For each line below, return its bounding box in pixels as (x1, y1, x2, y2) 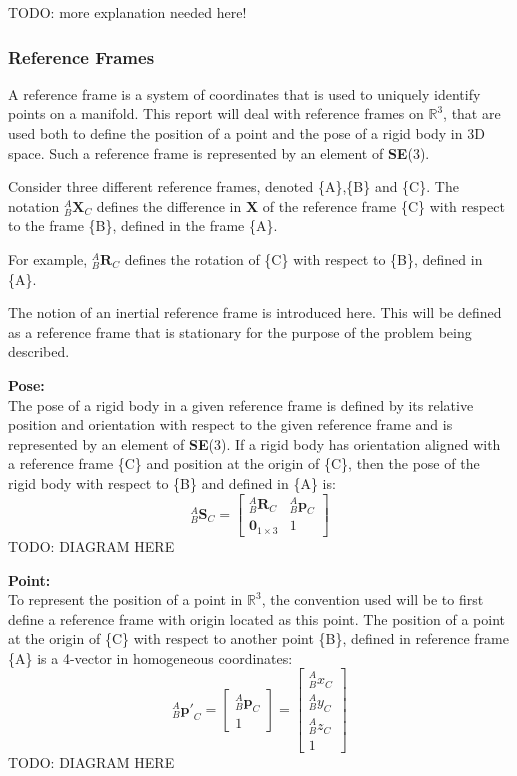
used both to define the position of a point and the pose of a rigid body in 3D (8, 123, 485, 143)
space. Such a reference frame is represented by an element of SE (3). (8, 142, 430, 163)
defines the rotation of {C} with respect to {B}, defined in (124, 248, 483, 269)
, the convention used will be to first (261, 589, 484, 610)
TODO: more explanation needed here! (8, 2, 247, 22)
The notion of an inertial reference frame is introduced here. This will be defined (8, 302, 502, 323)
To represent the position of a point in (8, 589, 243, 610)
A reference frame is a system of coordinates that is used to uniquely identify (8, 83, 481, 104)
